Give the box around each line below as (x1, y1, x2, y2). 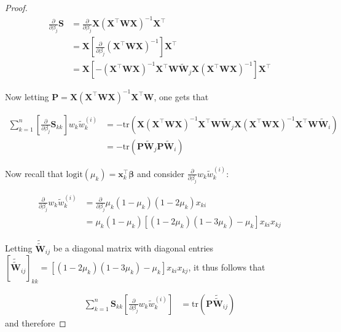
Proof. (5, 1, 28, 14)
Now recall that (5, 167, 63, 180)
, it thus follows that (188, 261, 265, 274)
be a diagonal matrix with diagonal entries (53, 242, 214, 255)
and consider (136, 167, 185, 180)
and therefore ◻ (5, 316, 66, 329)
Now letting (5, 90, 49, 103)
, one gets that (154, 90, 209, 103)
